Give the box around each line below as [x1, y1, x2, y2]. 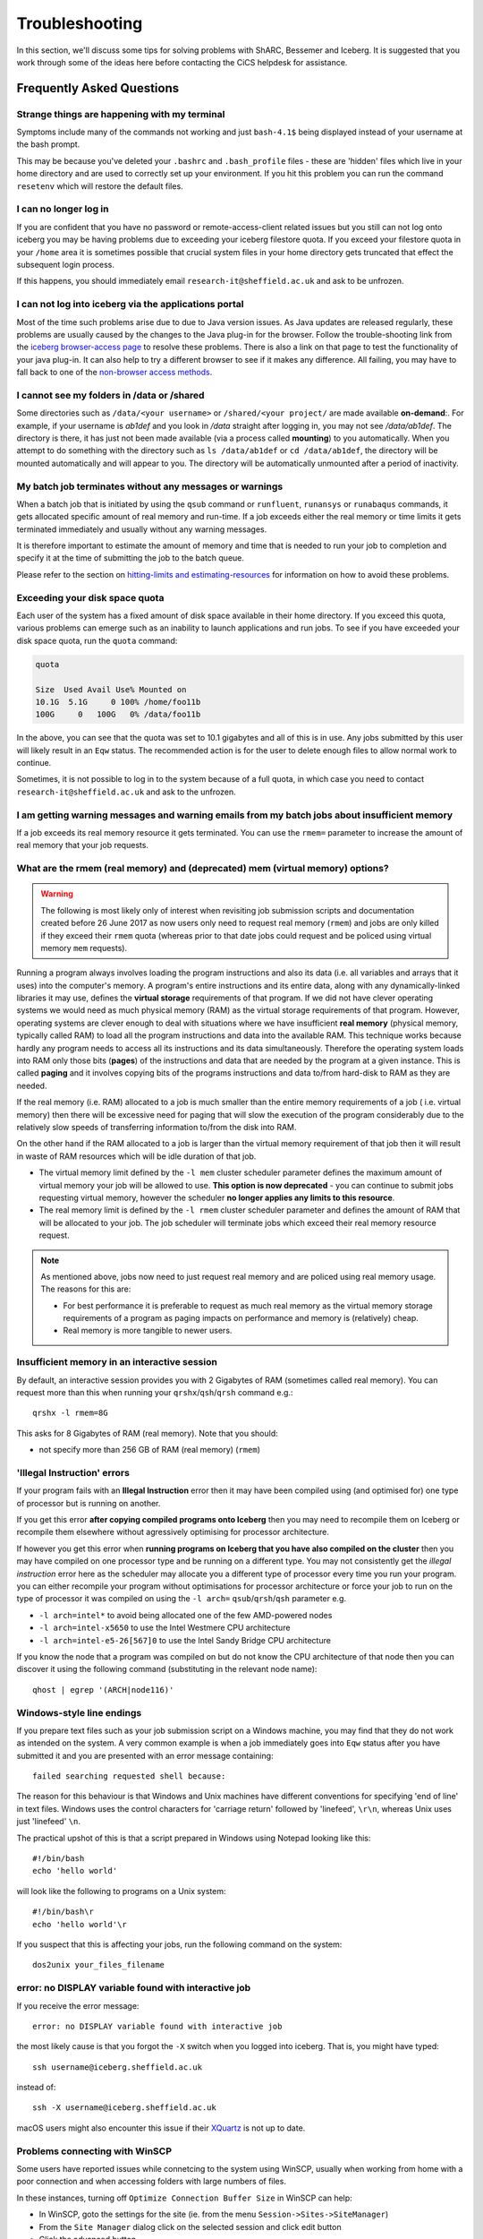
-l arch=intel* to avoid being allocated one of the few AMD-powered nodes [38, 1609, 333, 1620]
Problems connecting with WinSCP [16, 2145, 173, 2158]
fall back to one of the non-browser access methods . [16, 367, 213, 378]
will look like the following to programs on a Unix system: [16, 1885, 227, 1896]
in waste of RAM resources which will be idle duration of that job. [16, 1151, 257, 1162]
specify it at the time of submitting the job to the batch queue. [16, 553, 245, 563]
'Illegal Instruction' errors [16, 1466, 130, 1479]
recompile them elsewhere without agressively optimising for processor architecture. [16, 1527, 330, 1538]
